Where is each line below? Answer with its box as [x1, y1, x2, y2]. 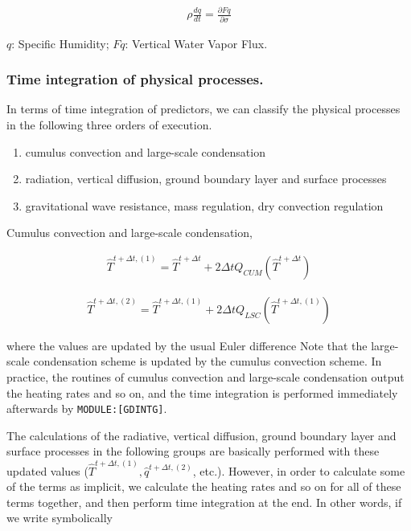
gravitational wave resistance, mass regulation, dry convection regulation [25, 197, 384, 214]
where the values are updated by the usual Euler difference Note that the [6, 337, 368, 353]
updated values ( [6, 462, 88, 479]
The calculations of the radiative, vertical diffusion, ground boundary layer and [6, 427, 397, 443]
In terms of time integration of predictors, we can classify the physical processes [6, 100, 401, 117]
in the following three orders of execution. [6, 116, 212, 133]
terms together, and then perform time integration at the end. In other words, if [6, 493, 402, 510]
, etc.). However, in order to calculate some [192, 462, 405, 479]
